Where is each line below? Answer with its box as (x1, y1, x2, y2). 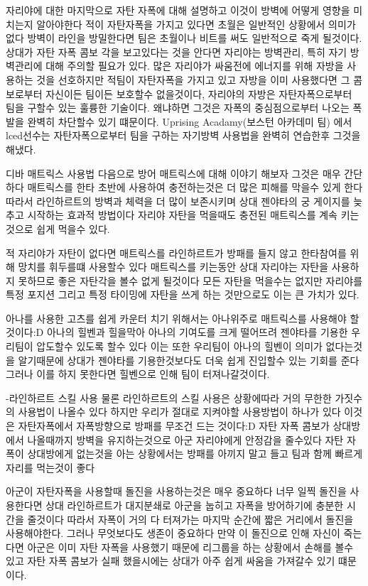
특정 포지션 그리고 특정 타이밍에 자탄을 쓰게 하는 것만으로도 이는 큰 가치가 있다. (6, 287, 359, 302)
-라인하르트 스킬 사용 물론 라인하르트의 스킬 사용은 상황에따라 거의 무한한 (6, 390, 332, 405)
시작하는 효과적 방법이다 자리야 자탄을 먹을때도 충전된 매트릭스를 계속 (27, 207, 337, 222)
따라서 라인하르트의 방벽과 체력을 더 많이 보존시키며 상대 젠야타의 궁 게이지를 (6, 193, 350, 208)
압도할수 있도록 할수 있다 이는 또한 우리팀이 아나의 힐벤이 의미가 (36, 339, 323, 354)
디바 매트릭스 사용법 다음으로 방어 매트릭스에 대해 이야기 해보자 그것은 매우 (6, 166, 341, 180)
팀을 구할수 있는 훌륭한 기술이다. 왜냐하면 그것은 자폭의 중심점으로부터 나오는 (6, 100, 350, 115)
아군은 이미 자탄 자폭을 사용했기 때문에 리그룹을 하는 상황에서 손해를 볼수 (27, 539, 354, 554)
